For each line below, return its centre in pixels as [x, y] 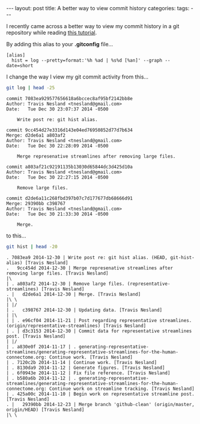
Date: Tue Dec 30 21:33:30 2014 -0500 [58, 214]
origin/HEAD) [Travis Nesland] [45, 410]
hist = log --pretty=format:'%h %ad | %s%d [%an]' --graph [87, 61]
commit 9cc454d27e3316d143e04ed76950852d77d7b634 [70, 130]
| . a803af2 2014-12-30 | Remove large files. [65, 284]
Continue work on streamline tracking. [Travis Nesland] [122, 389]
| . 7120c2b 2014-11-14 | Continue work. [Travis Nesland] [82, 362]
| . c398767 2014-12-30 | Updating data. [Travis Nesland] [84, 310]
